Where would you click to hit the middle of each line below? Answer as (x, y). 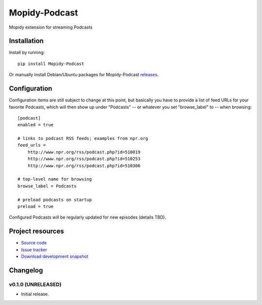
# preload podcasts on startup (55, 200)
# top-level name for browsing (55, 179)
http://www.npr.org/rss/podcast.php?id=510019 (84, 152)
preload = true (36, 206)
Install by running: (27, 52)
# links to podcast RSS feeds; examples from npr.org (83, 139)
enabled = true (36, 125)
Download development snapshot (55, 256)
